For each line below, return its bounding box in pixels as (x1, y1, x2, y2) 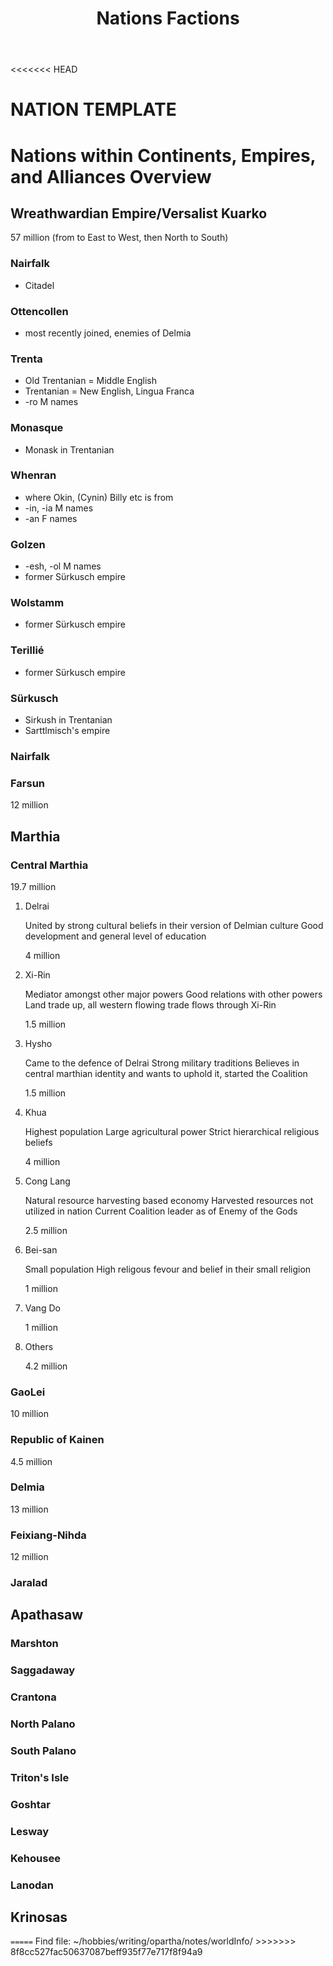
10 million (10, 1408, 49, 1420)
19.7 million (10, 880, 57, 892)
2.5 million (24, 1224, 68, 1236)
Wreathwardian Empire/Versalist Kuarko (10, 205, 268, 222)
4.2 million (24, 1360, 68, 1372)
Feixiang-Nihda (10, 1528, 87, 1542)
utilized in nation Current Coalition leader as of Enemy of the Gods (24, 1205, 298, 1217)
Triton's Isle (10, 1770, 70, 1784)
